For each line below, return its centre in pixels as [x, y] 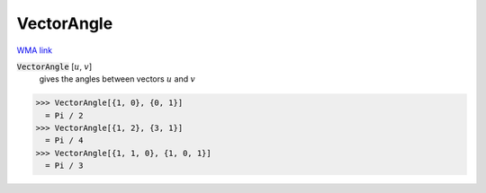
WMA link [35, 50]
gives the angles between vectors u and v [117, 79]
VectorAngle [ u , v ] [54, 66]
